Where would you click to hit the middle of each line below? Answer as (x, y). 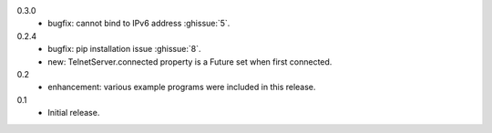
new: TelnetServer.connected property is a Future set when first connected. (190, 61)
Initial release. (74, 113)
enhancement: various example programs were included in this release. (182, 87)
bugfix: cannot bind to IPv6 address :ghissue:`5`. (139, 24)
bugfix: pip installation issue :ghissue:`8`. (124, 49)
